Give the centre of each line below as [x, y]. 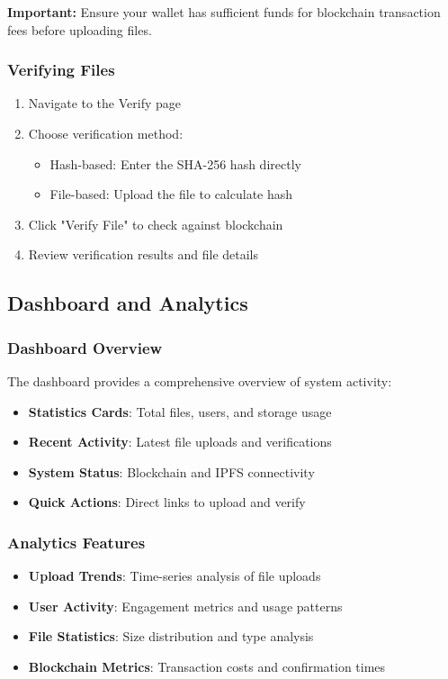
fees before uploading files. [80, 29]
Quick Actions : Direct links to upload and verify [167, 502]
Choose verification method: [106, 133]
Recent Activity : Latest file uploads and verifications [180, 442]
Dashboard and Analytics [128, 303]
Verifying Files [61, 70]
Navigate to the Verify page [105, 103]
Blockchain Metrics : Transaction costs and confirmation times [207, 666]
